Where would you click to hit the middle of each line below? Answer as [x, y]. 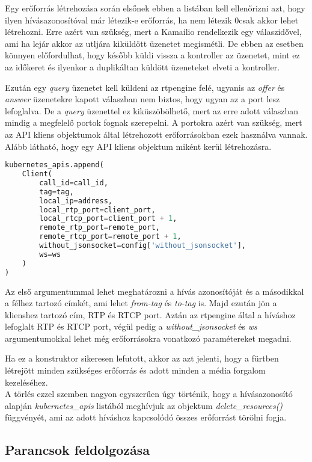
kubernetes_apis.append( [54, 165]
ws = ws [50, 254]
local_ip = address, [76, 201]
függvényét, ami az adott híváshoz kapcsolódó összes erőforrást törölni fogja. [146, 417]
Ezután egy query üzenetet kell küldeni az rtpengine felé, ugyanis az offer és [145, 87]
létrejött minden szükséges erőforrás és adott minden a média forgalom [135, 370]
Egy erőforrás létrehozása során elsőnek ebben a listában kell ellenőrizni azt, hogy [155, 8]
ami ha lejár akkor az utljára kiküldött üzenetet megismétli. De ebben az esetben [154, 43]
